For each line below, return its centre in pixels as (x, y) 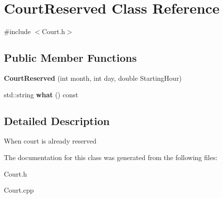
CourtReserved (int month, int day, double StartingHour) (93, 78)
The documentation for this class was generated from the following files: (111, 157)
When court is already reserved (50, 141)
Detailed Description (57, 120)
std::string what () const (41, 94)
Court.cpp (19, 190)
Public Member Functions (70, 58)
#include (17, 31)
